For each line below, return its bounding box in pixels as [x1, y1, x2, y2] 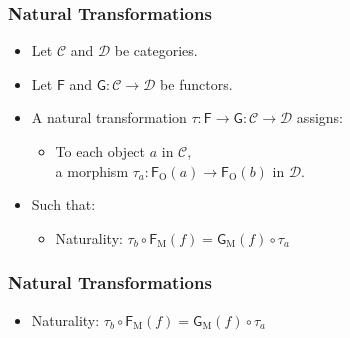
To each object [55, 141, 146, 161]
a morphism [55, 160, 129, 181]
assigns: [296, 107, 343, 128]
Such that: [31, 194, 96, 215]
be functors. [160, 73, 233, 94]
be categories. [114, 40, 198, 61]
